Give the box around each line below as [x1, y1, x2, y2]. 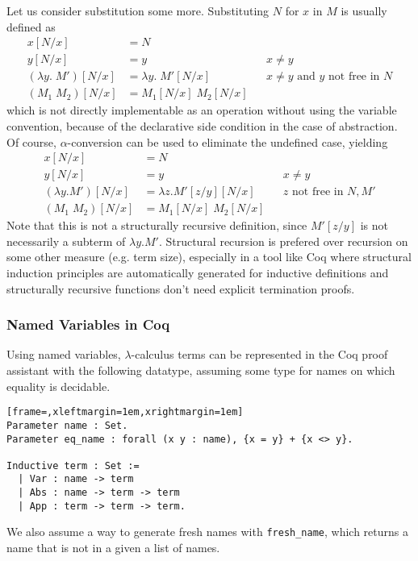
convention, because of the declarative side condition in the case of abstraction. [6, 117, 398, 134]
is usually [341, 2, 387, 19]
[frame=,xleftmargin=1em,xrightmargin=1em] [6, 406, 244, 418]
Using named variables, [6, 346, 121, 363]
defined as [6, 18, 56, 35]
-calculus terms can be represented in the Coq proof [131, 346, 388, 363]
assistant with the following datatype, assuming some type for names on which [6, 362, 395, 378]
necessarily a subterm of [6, 232, 126, 249]
